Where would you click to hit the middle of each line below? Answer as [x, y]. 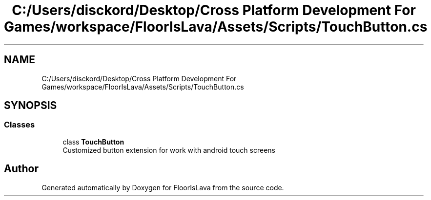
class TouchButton [93, 142]
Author [21, 169]
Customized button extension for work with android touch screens [169, 150]
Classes [20, 125]
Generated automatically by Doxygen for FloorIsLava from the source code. [163, 187]
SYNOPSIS [31, 106]
